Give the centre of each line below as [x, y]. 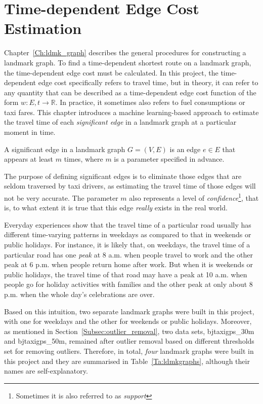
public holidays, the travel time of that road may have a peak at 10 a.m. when [126, 274]
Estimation [43, 28]
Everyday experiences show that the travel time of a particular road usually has [128, 224]
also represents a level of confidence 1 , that [194, 197]
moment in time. [30, 132]
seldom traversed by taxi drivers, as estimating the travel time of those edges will [130, 186]
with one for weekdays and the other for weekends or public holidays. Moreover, [128, 321]
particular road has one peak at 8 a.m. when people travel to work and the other [128, 254]
